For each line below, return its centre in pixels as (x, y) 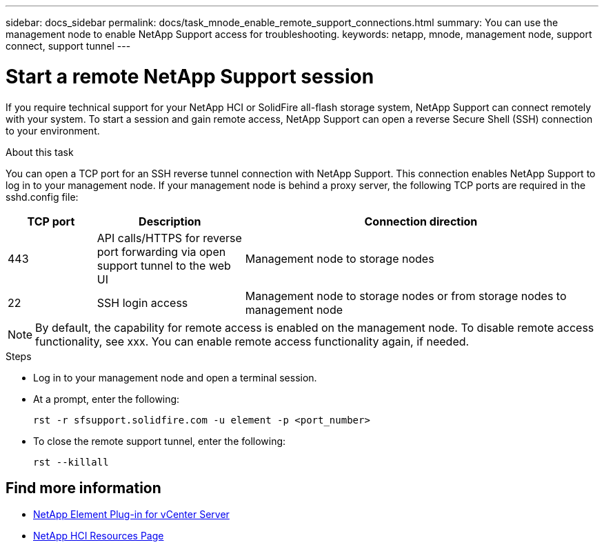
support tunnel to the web (164, 265)
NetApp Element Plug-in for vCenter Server (131, 515)
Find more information (83, 488)
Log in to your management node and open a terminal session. (175, 377)
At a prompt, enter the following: (107, 399)
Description (170, 221)
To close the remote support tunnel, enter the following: (160, 441)
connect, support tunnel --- (68, 46)
